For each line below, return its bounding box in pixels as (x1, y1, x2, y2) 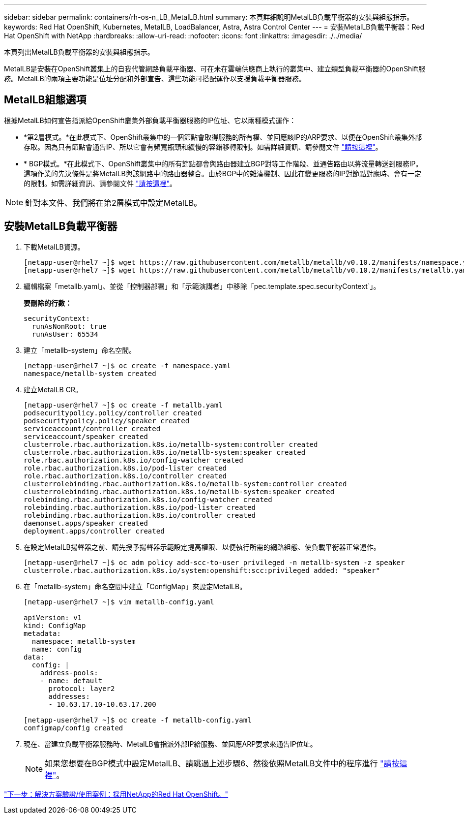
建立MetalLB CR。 (24, 385, 82, 394)
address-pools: (40, 668, 98, 677)
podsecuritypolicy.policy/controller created (24, 409, 202, 417)
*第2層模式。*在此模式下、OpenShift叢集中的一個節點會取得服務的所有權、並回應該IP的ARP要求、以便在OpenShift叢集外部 (24, 132, 422, 141)
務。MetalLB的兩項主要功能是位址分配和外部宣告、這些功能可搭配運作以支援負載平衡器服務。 (4, 74, 306, 83)
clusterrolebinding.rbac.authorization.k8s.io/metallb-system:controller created (24, 479, 347, 488)
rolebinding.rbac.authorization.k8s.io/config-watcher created (24, 495, 272, 503)
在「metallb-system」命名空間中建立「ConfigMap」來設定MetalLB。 (24, 582, 247, 591)
